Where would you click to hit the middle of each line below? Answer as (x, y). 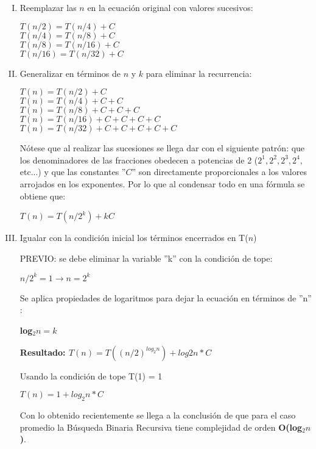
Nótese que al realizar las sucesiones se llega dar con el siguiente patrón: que (162, 148)
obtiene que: (43, 196)
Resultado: (43, 352)
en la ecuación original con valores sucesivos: (170, 7)
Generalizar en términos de (70, 73)
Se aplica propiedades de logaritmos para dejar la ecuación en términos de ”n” (166, 297)
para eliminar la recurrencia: (199, 73)
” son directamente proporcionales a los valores (219, 172)
